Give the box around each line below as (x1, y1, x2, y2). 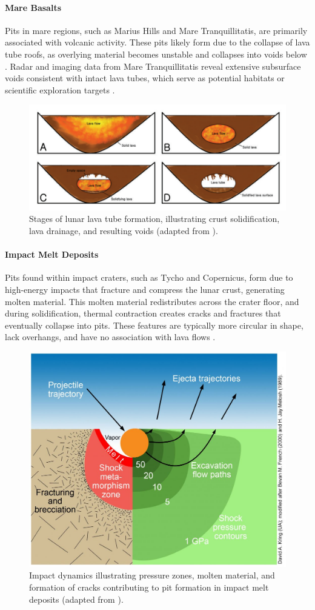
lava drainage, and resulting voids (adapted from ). (29, 224, 218, 237)
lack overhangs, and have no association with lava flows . (5, 330, 216, 343)
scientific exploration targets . (5, 83, 115, 96)
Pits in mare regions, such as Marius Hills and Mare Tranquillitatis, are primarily (5, 24, 308, 36)
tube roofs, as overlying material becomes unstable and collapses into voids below (5, 47, 307, 60)
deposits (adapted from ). (29, 592, 124, 605)
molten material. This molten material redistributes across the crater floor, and (5, 295, 299, 307)
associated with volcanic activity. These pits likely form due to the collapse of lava (5, 36, 310, 49)
